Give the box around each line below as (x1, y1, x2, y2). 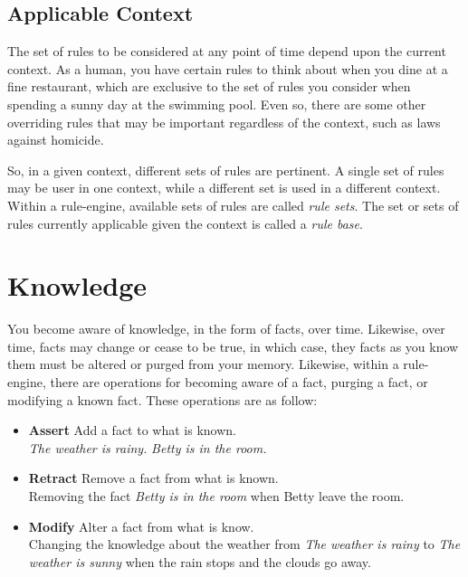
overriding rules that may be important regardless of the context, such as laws (7, 112, 441, 131)
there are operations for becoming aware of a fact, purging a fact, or (50, 373, 428, 392)
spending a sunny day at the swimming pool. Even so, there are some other (7, 94, 426, 113)
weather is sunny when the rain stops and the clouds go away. (28, 552, 371, 571)
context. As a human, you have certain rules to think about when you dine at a (7, 59, 448, 78)
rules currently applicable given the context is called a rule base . (7, 213, 363, 232)
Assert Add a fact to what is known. (28, 421, 236, 440)
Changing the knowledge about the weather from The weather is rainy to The (28, 534, 461, 553)
